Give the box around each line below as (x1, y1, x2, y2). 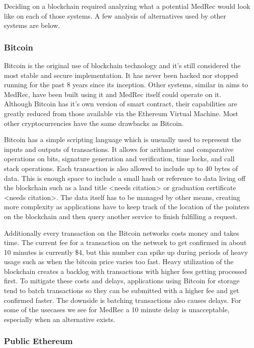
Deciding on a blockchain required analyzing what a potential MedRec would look (4, 1, 251, 11)
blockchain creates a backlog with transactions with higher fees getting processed (4, 266, 247, 276)
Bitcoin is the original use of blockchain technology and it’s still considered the (4, 60, 241, 70)
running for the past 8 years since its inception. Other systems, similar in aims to (4, 79, 248, 90)
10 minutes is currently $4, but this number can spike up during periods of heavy (4, 247, 248, 257)
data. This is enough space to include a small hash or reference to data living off (4, 173, 246, 183)
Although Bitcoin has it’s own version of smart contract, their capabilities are (4, 99, 237, 109)
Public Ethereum (4, 335, 73, 347)
